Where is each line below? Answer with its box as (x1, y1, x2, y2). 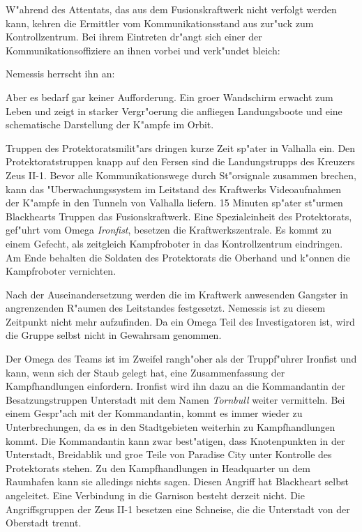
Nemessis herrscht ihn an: (6, 66, 115, 81)
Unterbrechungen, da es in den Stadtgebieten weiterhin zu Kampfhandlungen (6, 420, 335, 434)
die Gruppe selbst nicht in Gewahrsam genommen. (6, 328, 222, 342)
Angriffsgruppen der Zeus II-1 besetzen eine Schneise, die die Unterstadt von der (6, 501, 350, 516)
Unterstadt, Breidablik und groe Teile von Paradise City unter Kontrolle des (6, 447, 332, 462)
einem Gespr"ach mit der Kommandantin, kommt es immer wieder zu (6, 406, 303, 420)
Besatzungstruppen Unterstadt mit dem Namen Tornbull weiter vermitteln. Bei (6, 392, 345, 406)
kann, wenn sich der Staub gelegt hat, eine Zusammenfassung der (6, 365, 285, 379)
